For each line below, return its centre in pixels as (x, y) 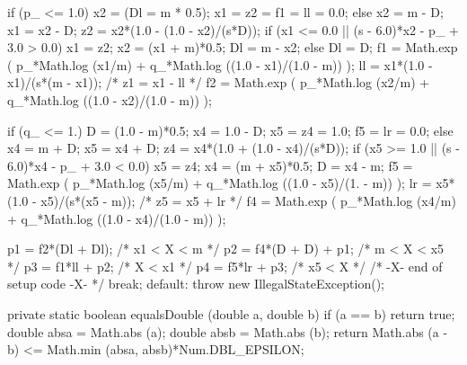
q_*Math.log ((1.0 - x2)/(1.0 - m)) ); (110, 99)
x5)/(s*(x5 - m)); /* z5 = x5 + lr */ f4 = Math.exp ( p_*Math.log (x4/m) (248, 200)
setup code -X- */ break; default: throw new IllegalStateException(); (196, 284)
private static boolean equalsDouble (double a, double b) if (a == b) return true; (231, 313)
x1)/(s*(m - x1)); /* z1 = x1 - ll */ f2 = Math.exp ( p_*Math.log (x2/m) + (219, 82)
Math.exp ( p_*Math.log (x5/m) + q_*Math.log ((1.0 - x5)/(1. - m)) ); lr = (220, 183)
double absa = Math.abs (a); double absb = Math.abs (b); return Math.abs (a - (228, 331)
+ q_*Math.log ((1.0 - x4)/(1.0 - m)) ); (117, 218)
